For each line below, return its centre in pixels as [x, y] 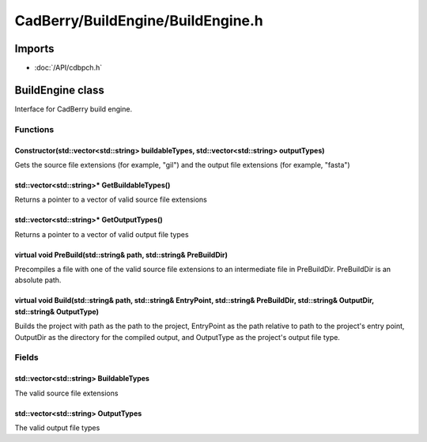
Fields [26, 357]
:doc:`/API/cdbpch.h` [68, 68]
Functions [34, 129]
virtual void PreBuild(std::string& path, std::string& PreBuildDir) [121, 255]
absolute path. [38, 280]
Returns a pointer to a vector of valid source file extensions [111, 200]
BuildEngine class [59, 90]
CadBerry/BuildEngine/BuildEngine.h [139, 21]
